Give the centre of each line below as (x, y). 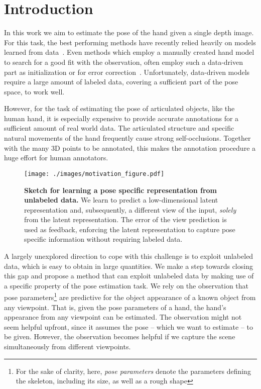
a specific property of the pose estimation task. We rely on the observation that (126, 285)
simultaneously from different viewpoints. (68, 347)
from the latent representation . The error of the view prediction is (125, 219)
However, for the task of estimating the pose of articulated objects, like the (119, 108)
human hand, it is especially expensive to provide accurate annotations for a (121, 118)
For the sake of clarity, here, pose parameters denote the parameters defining (133, 371)
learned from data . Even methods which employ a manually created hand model (129, 52)
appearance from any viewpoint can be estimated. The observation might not (123, 317)
